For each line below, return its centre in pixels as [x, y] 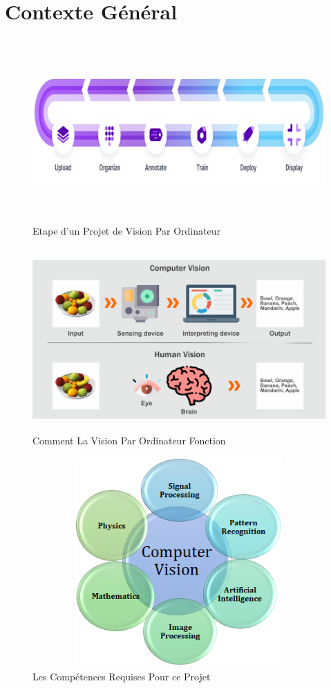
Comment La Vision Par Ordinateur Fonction [129, 441]
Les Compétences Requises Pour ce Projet [122, 676]
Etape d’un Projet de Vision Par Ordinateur [126, 231]
